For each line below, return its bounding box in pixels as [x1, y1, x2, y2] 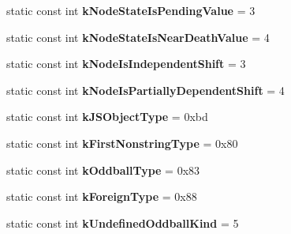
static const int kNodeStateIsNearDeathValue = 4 [6, 28, 270, 45]
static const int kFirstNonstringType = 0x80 [6, 134, 238, 151]
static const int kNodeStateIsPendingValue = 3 [6, 2, 256, 18]
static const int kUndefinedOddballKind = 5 [6, 214, 239, 231]
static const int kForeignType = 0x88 [6, 188, 197, 205]
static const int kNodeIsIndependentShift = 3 [6, 55, 246, 72]
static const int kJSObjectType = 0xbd [6, 108, 208, 125]
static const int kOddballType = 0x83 [6, 161, 200, 178]
